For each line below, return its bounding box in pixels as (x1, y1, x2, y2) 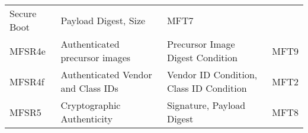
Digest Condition (166, 51, 238, 64)
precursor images (60, 51, 131, 64)
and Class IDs (60, 81, 118, 95)
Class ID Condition (166, 81, 247, 95)
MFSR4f (9, 74, 44, 88)
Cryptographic (60, 98, 121, 112)
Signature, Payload (166, 98, 246, 112)
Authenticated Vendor (60, 68, 152, 81)
